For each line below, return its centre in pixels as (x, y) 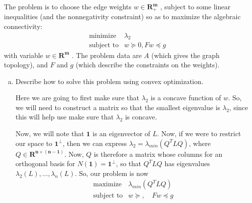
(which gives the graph (185, 55)
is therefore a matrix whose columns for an (158, 154)
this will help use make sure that (64, 117)
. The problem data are (107, 55)
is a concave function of (186, 98)
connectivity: (23, 26)
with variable (24, 55)
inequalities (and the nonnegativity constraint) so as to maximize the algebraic (122, 16)
